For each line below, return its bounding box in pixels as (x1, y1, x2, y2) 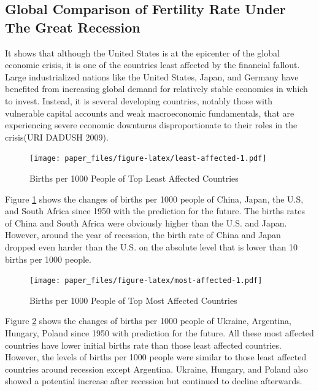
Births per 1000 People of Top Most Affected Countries (29, 293, 237, 306)
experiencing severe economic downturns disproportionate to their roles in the (5, 118, 298, 131)
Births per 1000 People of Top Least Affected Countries (29, 172, 239, 184)
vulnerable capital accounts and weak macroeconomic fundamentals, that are (5, 106, 294, 119)
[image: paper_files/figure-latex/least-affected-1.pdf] (29, 154, 267, 163)
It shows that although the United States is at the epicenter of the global (5, 46, 280, 59)
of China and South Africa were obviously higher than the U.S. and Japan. (5, 216, 287, 229)
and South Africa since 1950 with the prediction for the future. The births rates (5, 204, 305, 217)
